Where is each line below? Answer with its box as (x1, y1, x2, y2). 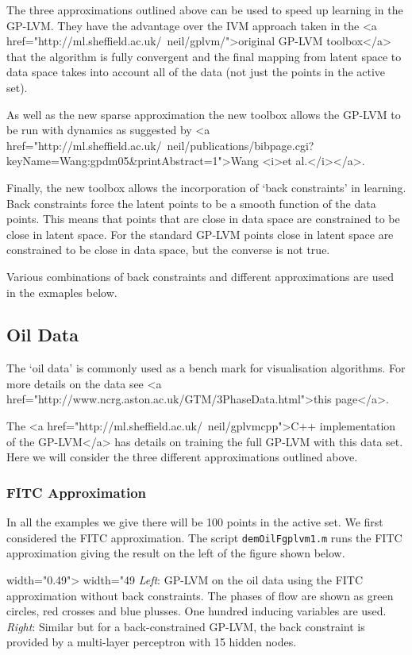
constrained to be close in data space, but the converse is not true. (6, 241, 330, 258)
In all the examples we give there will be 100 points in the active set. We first (6, 514, 383, 530)
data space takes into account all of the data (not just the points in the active (6, 64, 386, 80)
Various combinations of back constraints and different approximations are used (6, 268, 394, 284)
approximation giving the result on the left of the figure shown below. (6, 545, 345, 561)
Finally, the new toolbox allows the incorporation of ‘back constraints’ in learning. (6, 179, 406, 195)
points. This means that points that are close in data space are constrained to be (6, 210, 400, 227)
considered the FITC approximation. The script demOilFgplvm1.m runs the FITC (6, 529, 402, 545)
